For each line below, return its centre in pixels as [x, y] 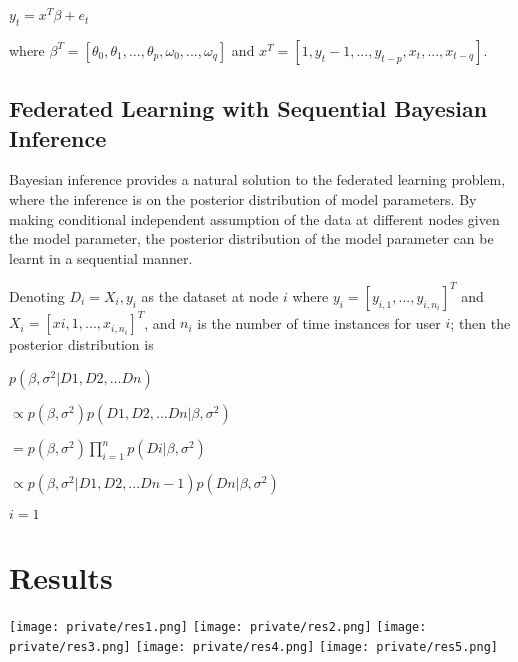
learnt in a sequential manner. [101, 257]
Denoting [37, 295]
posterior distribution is [81, 344]
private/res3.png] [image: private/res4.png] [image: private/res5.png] [254, 646]
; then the [480, 322]
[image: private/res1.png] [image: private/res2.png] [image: [218, 627]
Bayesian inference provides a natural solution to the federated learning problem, [257, 179]
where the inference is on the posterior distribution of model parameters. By [243, 199]
